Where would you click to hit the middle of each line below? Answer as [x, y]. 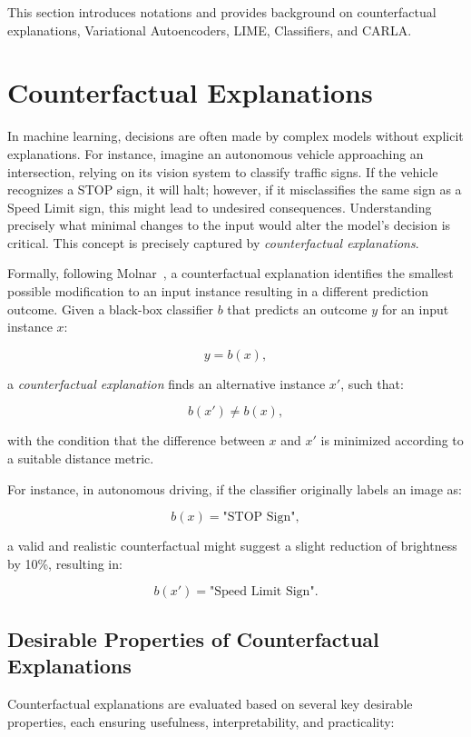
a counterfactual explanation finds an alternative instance [167, 383]
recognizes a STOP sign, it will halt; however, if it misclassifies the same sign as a [235, 189]
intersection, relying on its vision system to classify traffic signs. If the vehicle [223, 171]
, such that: [372, 383]
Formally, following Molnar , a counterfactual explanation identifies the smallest [231, 273]
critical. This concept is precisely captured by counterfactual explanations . [213, 242]
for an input [415, 309]
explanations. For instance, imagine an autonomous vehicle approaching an [216, 153]
